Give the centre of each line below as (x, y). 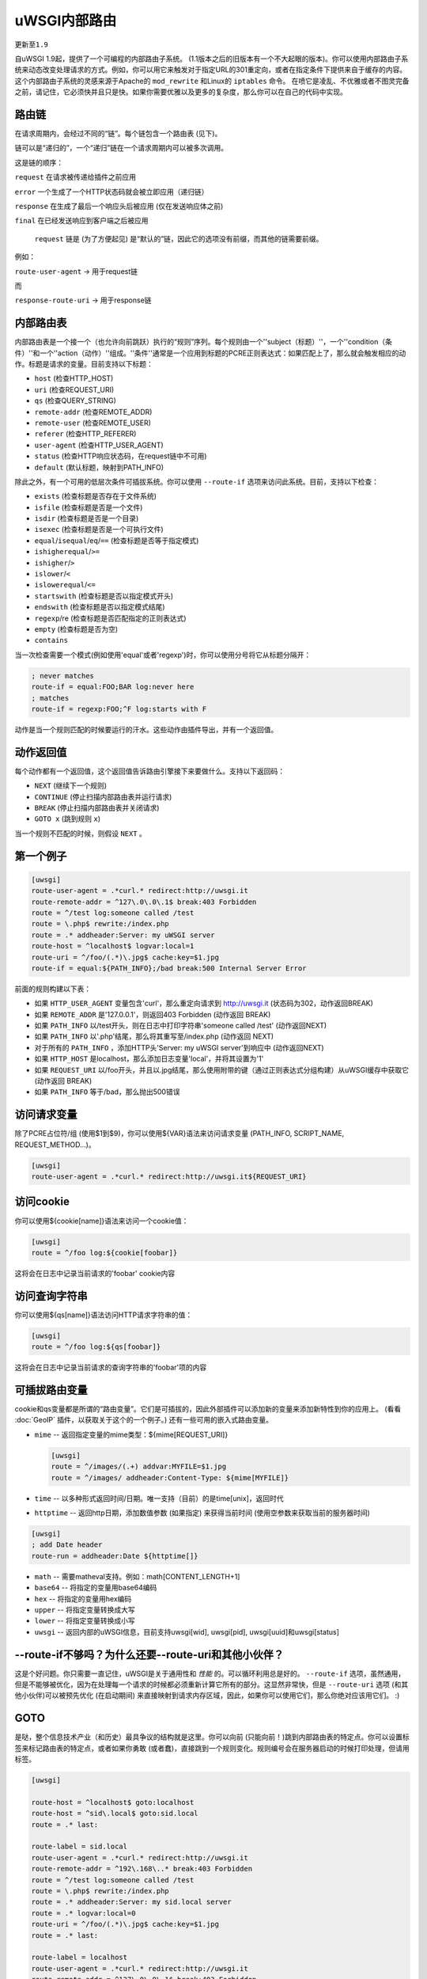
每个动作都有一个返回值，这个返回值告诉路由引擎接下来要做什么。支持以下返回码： (149, 771)
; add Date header (67, 1545)
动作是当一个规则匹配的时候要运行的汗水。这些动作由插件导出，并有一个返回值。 (146, 729)
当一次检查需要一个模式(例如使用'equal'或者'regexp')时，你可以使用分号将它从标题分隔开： (163, 655)
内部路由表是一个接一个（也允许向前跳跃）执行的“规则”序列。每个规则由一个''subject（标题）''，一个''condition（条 (204, 342)
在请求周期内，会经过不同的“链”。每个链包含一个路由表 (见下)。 (118, 134)
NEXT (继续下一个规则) (70, 786)
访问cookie (42, 1202)
